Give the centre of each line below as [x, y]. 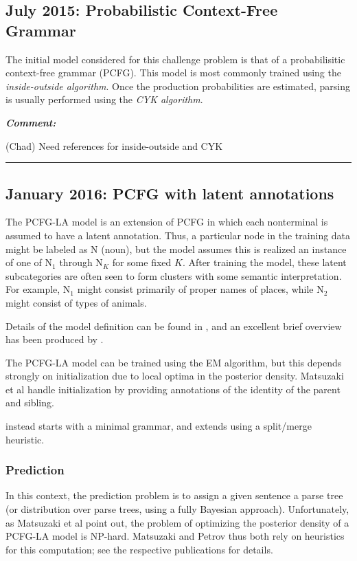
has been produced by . [55, 339]
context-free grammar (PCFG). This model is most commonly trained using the [173, 73]
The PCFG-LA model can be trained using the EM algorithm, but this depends [174, 362]
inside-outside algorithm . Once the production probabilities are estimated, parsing [178, 86]
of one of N [29, 262]
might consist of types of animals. [76, 302]
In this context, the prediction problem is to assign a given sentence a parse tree [174, 495]
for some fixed [142, 262]
